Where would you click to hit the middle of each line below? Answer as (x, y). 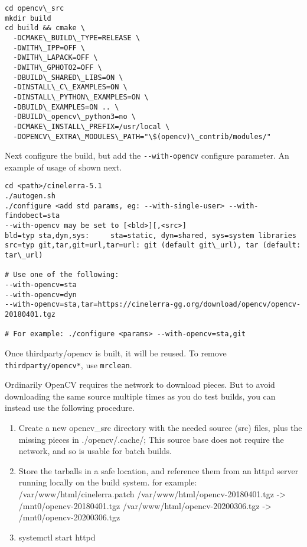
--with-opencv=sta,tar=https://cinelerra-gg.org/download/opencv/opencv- (153, 305)
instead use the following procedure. (70, 408)
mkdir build (28, 18)
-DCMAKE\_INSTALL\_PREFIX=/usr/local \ (92, 126)
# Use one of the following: (62, 275)
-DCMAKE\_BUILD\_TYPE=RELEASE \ (77, 38)
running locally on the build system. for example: (108, 482)
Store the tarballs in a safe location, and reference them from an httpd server (159, 470)
